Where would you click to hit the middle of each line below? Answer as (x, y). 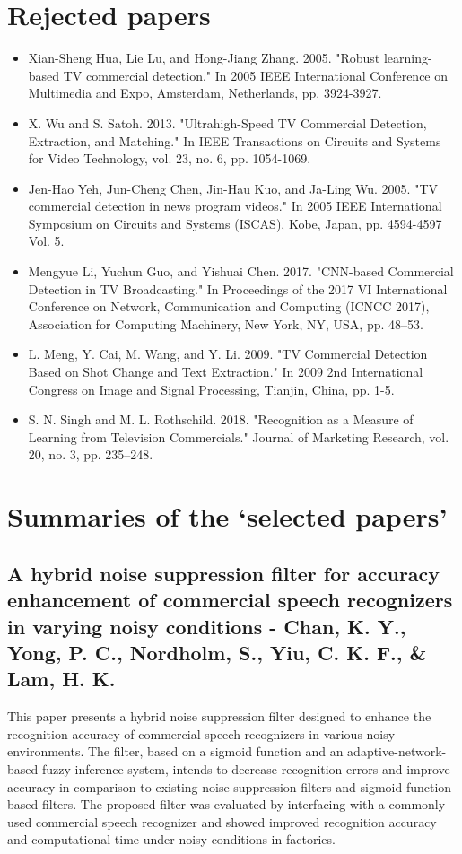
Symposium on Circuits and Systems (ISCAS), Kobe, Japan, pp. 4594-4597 (235, 223)
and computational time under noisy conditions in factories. (171, 839)
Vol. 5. (46, 241)
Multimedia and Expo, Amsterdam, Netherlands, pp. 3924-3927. (205, 93)
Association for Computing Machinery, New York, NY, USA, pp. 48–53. (226, 323)
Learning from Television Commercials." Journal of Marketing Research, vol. (239, 436)
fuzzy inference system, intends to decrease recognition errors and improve (246, 768)
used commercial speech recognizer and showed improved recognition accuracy (222, 821)
